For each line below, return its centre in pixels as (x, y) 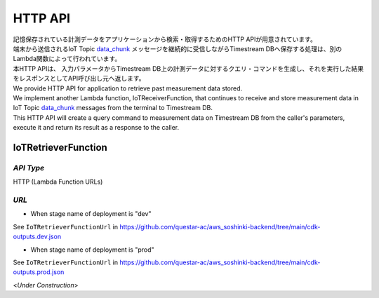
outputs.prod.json (39, 272)
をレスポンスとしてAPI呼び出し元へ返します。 (79, 79)
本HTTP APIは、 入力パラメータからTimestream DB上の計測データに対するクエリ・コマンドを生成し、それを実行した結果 (188, 68)
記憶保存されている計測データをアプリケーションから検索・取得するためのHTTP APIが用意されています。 (165, 39)
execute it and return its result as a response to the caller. (96, 128)
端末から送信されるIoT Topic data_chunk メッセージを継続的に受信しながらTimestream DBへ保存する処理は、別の (178, 48)
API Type (29, 168)
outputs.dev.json (37, 237)
